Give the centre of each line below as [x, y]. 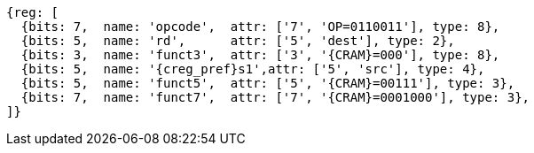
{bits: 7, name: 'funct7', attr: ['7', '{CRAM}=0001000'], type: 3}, [275, 97]
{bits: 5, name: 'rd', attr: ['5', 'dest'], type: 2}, [238, 41]
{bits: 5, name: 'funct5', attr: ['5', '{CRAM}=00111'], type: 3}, [268, 83]
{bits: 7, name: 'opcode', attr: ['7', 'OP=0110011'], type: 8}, [260, 27]
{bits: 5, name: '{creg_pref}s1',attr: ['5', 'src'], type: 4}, [253, 69]
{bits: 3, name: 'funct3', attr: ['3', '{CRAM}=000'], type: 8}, [260, 55]
